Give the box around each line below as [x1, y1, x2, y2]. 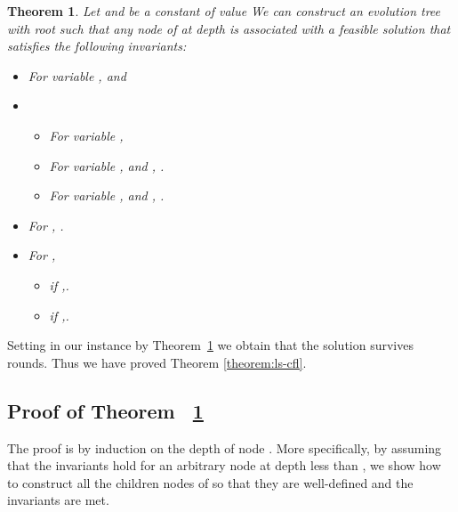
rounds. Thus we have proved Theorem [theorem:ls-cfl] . [7, 353, 307, 371]
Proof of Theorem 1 [7, 396, 204, 424]
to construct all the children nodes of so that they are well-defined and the [7, 473, 414, 492]
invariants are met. [7, 491, 109, 509]
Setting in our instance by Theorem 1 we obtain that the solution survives [7, 336, 414, 354]
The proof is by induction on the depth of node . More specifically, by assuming [7, 438, 442, 457]
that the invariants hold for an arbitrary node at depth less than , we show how [7, 456, 441, 475]
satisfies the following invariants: [7, 37, 187, 55]
